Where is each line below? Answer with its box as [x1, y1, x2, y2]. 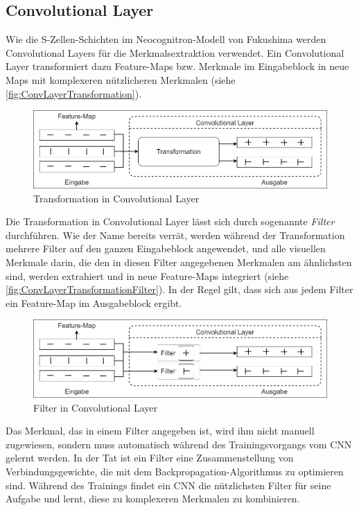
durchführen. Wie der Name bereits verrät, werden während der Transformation [6, 227, 345, 242]
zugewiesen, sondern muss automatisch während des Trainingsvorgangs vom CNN [6, 437, 352, 451]
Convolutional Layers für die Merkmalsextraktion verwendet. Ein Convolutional [6, 45, 344, 60]
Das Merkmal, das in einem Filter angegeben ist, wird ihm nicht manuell [6, 423, 315, 438]
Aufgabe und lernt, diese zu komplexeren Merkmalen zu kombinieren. [6, 491, 300, 506]
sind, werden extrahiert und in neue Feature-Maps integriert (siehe [6, 268, 289, 283]
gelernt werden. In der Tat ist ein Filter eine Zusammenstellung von [6, 450, 294, 465]
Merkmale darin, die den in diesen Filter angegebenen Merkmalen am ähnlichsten [6, 254, 352, 269]
